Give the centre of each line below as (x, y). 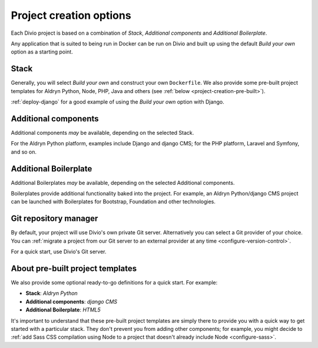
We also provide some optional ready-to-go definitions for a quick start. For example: (114, 282)
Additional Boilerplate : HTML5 (63, 310)
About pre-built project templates (74, 268)
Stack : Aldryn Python (52, 293)
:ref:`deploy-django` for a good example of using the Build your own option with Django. (118, 102)
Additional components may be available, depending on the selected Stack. (102, 132)
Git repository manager (54, 219)
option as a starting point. (42, 52)
